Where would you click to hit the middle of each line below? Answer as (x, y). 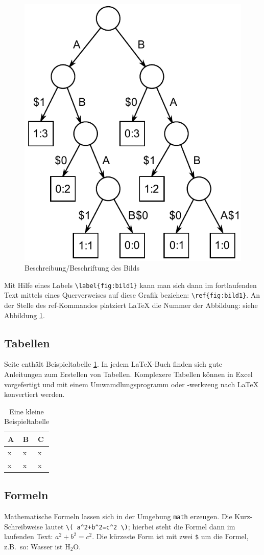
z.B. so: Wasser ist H (37, 546)
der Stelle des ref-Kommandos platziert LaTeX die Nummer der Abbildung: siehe (131, 305)
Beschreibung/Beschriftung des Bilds (82, 268)
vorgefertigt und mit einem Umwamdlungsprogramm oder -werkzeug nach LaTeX (131, 384)
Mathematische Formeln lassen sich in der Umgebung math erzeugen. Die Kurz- (128, 516)
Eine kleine (27, 411)
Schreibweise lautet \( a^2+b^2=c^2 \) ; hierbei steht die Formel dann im (120, 526)
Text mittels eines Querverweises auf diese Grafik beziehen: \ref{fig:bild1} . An (132, 295)
